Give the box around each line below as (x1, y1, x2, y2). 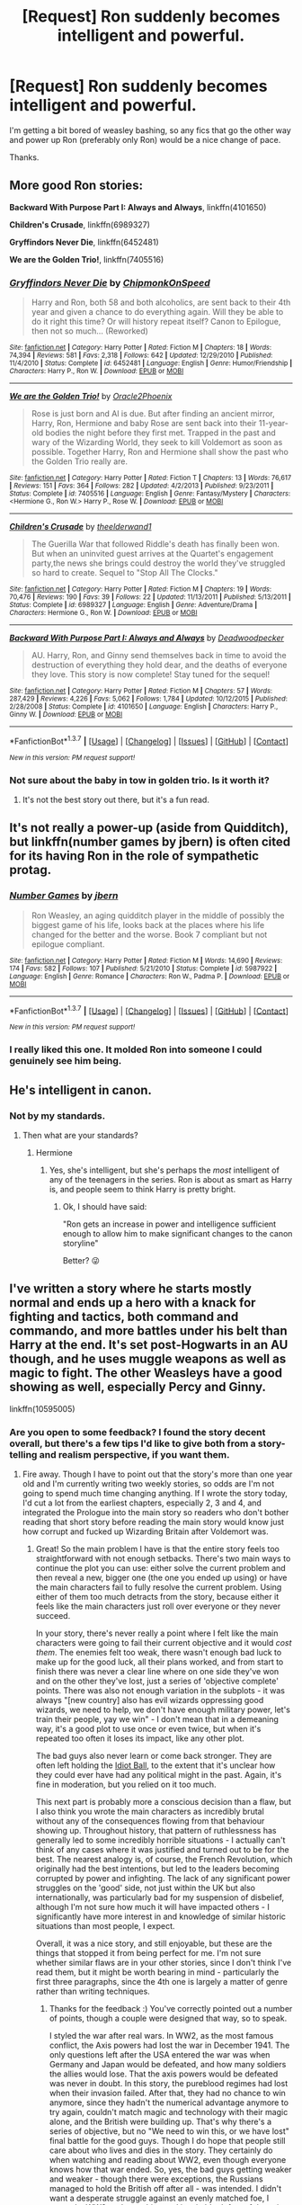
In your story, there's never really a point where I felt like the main (35, 1628, 279, 1638)
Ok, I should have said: (62, 1201, 147, 1211)
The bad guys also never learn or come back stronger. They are (35, 1751, 272, 1762)
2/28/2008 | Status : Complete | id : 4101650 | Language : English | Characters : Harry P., (9, 702, 279, 711)
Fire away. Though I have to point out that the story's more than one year (22, 1469, 293, 1480)
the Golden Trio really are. (31, 456, 129, 467)
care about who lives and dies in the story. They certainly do (49, 2145, 273, 2156)
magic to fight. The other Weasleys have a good (9, 1365, 283, 1381)
